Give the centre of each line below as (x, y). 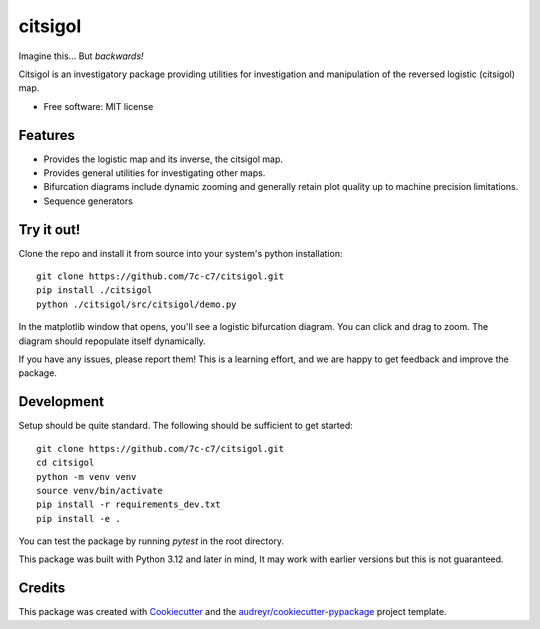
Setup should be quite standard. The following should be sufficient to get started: (186, 426)
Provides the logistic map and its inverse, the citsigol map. (163, 159)
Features (46, 135)
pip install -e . (78, 518)
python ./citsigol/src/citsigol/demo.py (136, 304)
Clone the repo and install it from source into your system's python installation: (180, 253)
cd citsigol (65, 463)
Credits (42, 588)
